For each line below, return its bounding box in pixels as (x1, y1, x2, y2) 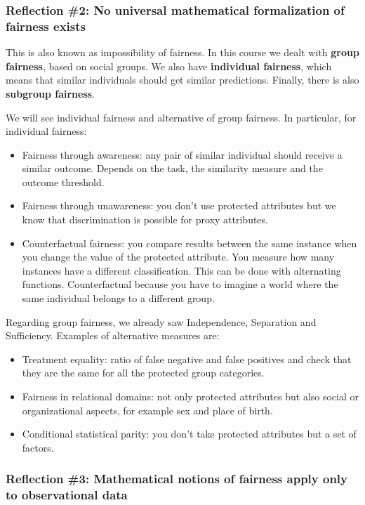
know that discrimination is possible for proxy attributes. (22, 212, 268, 227)
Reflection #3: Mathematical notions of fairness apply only (6, 470, 348, 487)
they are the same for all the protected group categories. (22, 365, 265, 380)
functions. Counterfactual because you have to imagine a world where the (22, 277, 338, 291)
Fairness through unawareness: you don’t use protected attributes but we (22, 198, 336, 213)
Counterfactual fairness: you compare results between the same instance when (22, 235, 357, 250)
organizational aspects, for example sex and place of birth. (22, 402, 273, 417)
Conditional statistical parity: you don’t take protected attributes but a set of (22, 426, 357, 441)
